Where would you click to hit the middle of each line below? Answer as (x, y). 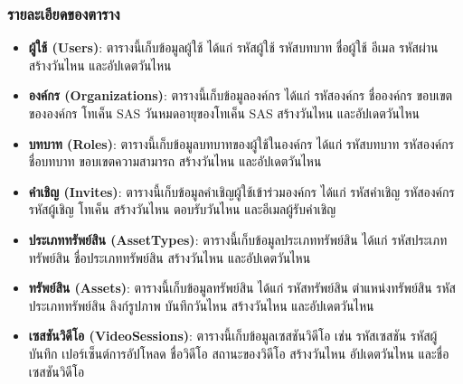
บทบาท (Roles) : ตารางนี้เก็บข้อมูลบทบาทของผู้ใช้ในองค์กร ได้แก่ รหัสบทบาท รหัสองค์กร (241, 143)
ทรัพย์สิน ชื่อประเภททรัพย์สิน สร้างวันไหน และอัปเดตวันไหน (170, 257)
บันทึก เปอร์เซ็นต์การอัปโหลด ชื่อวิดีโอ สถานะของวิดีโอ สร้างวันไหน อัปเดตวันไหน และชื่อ (239, 353)
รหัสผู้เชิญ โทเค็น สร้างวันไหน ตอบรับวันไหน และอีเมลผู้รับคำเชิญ (182, 209)
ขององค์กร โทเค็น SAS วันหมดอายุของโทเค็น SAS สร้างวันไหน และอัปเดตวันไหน (224, 113)
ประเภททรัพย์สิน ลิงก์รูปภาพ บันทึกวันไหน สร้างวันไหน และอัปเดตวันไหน (201, 305)
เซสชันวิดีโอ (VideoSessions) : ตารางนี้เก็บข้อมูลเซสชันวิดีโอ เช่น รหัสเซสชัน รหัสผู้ (233, 336)
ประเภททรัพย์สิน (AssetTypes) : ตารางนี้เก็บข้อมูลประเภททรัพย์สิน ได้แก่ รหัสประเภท (238, 239)
